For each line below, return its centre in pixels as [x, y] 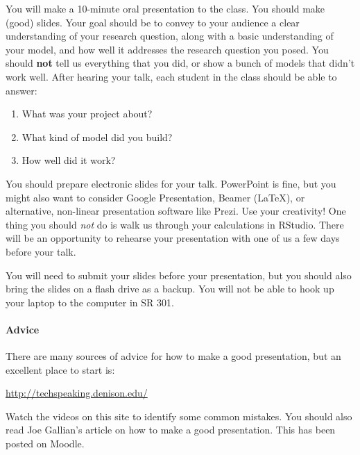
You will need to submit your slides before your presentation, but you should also [179, 275]
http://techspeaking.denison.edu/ [77, 393]
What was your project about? [87, 114]
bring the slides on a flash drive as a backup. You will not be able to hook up [170, 289]
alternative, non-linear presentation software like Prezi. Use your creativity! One [176, 211]
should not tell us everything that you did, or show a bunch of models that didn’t [180, 63]
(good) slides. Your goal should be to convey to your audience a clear [153, 22]
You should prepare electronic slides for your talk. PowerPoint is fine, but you [171, 183]
